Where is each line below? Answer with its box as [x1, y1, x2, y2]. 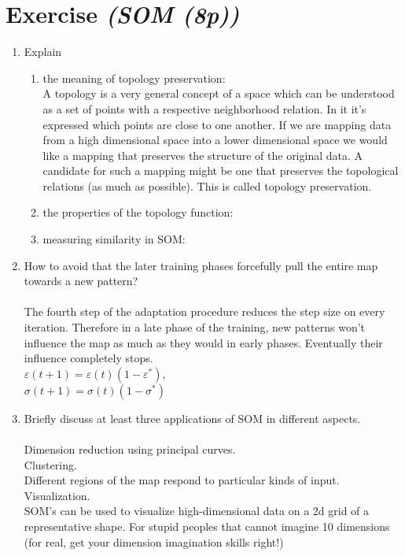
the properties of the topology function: [42, 204, 234, 221]
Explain [24, 43, 62, 60]
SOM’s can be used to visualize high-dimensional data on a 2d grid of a [24, 502, 370, 519]
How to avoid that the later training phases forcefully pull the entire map [24, 257, 378, 273]
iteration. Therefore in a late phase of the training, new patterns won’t [24, 319, 365, 335]
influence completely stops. [24, 350, 153, 366]
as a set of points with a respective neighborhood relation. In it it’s [42, 100, 366, 117]
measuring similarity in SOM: [42, 231, 186, 247]
